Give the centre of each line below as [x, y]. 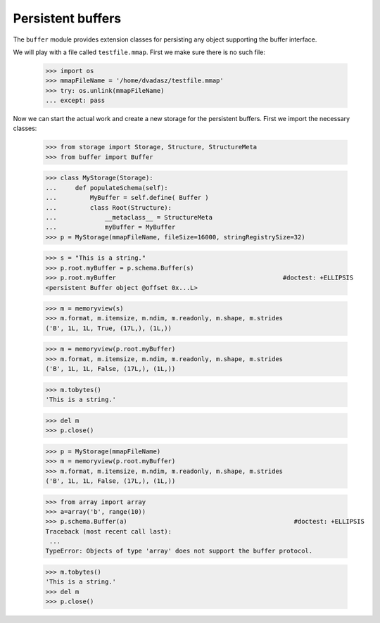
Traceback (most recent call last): [109, 531]
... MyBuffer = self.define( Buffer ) [127, 198]
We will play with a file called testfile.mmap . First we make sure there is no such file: [139, 52]
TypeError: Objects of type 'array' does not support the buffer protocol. [179, 551]
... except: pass [75, 101]
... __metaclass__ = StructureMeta [129, 217]
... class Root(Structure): [109, 207]
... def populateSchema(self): [107, 188]
